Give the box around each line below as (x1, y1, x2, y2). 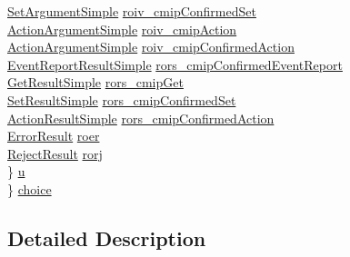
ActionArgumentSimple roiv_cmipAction (7, 19, 237, 38)
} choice (7, 179, 52, 198)
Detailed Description (7, 223, 206, 252)
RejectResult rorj (7, 143, 103, 163)
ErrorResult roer (7, 126, 100, 145)
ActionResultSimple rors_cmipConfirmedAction (7, 108, 275, 127)
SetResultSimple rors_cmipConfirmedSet (7, 90, 236, 109)
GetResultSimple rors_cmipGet (7, 73, 184, 92)
